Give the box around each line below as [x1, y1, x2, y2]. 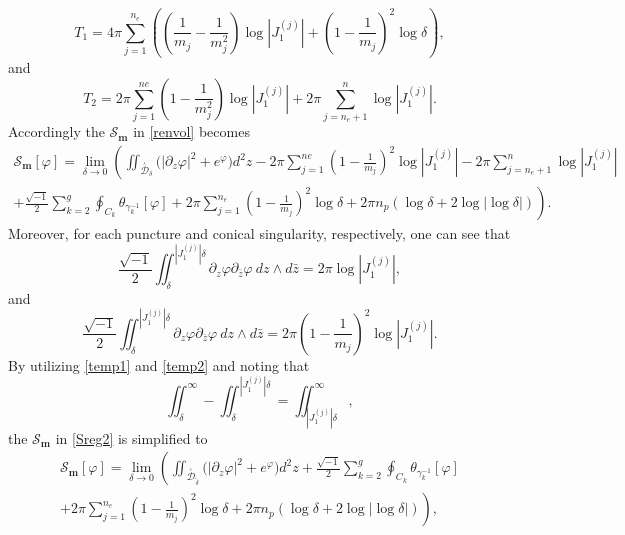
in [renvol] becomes [133, 121, 250, 142]
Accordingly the [8, 121, 105, 142]
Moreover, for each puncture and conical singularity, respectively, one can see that [8, 223, 511, 244]
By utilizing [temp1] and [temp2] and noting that [8, 354, 310, 375]
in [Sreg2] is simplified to [55, 427, 208, 448]
